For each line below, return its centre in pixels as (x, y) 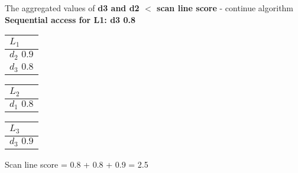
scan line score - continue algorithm (225, 8)
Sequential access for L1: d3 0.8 (70, 19)
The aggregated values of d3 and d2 (72, 8)
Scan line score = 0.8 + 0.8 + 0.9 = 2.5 (77, 164)
